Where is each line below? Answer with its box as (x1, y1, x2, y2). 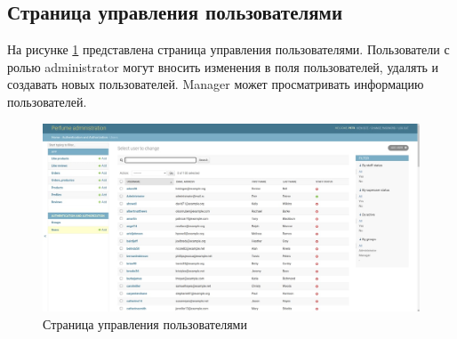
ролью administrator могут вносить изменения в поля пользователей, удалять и (7, 57, 439, 76)
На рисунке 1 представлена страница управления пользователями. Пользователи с (7, 40, 450, 59)
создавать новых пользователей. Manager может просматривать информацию (7, 75, 424, 93)
